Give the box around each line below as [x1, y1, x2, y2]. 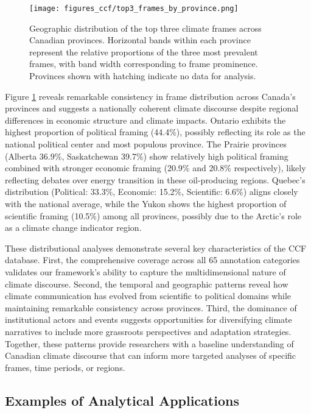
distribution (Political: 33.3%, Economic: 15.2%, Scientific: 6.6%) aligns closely [5, 185, 298, 198]
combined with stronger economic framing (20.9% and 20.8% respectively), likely [5, 161, 306, 174]
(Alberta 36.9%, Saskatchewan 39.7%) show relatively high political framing [5, 149, 288, 162]
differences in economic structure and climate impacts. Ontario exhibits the [5, 113, 286, 126]
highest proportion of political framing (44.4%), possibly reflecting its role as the [5, 125, 306, 138]
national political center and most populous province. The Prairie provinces [5, 138, 287, 150]
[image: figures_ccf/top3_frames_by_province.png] [29, 4, 239, 13]
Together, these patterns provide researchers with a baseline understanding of [5, 337, 294, 350]
